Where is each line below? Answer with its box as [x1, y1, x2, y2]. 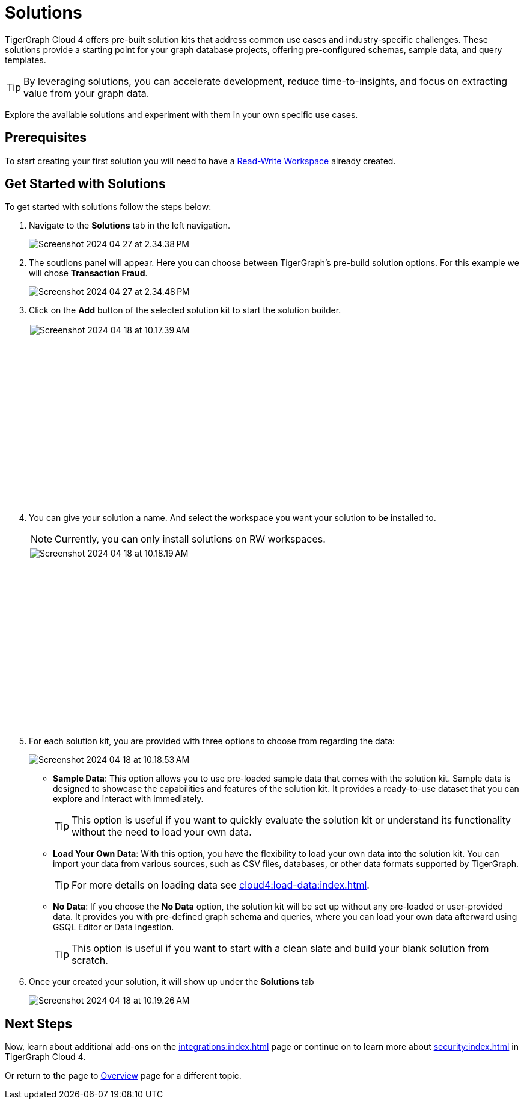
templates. [5, 54, 46, 65]
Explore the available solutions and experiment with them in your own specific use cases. [5, 109, 358, 120]
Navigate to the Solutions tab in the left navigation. [29, 220, 231, 231]
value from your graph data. [23, 87, 150, 99]
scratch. [72, 954, 108, 967]
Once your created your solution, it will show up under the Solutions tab [29, 976, 314, 987]
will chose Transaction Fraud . [29, 268, 148, 279]
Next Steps [5, 1016, 72, 1031]
